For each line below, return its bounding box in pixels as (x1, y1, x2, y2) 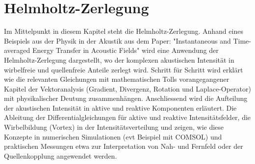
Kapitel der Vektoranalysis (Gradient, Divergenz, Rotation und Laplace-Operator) (4, 83, 251, 94)
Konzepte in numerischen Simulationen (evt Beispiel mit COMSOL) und (4, 131, 222, 141)
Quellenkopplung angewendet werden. (4, 150, 117, 161)
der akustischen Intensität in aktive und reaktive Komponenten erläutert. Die (4, 102, 237, 113)
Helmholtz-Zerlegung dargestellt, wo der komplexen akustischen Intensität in (4, 54, 234, 65)
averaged (4, 45, 30, 55)
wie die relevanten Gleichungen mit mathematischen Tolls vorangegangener (4, 74, 229, 84)
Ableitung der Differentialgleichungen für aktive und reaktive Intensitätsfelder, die (4, 112, 251, 122)
